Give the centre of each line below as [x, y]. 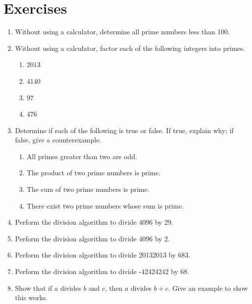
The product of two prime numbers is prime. [94, 173]
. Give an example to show [208, 288]
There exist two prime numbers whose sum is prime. [105, 205]
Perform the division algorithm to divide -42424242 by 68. [102, 271]
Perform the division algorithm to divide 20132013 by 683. [103, 255]
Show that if [34, 288]
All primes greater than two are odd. [82, 156]
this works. [31, 297]
